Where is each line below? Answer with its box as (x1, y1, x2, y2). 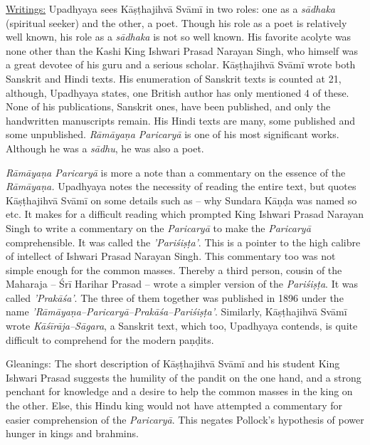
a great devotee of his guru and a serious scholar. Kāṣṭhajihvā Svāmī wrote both (6, 57, 356, 72)
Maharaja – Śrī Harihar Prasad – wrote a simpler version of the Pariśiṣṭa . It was (6, 276, 359, 291)
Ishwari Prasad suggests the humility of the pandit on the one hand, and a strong (6, 370, 361, 384)
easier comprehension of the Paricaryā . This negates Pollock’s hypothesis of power (6, 412, 364, 426)
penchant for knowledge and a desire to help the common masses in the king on (6, 384, 353, 399)
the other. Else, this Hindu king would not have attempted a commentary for (6, 398, 342, 413)
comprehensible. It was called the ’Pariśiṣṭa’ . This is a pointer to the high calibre (6, 234, 361, 249)
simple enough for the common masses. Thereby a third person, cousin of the (6, 262, 342, 277)
